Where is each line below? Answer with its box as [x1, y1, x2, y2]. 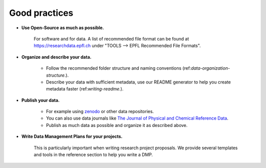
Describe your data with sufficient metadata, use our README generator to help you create [46, 79, 231, 85]
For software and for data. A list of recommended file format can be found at [33, 36, 189, 42]
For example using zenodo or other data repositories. [46, 109, 154, 115]
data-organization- [191, 65, 230, 71]
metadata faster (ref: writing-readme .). [46, 86, 124, 92]
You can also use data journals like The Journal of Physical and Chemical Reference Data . [46, 115, 229, 121]
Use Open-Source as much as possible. [21, 25, 104, 31]
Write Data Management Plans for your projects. [21, 133, 123, 139]
